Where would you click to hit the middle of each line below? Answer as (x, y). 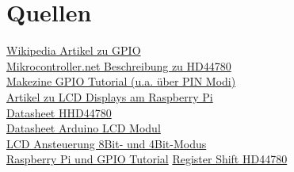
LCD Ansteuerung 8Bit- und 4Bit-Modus (107, 143)
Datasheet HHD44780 (59, 112)
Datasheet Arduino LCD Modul (84, 128)
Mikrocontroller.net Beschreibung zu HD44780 (119, 65)
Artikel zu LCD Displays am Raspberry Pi (110, 96)
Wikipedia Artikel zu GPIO (74, 50)
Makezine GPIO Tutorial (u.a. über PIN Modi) (121, 81)
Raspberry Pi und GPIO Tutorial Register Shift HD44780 (147, 159)
